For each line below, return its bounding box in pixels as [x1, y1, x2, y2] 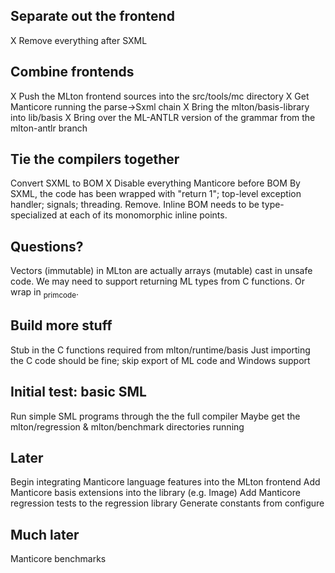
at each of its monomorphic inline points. [59, 209, 228, 221]
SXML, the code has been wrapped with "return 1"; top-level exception [10, 188, 302, 200]
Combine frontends [10, 64, 135, 81]
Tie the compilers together [10, 151, 180, 168]
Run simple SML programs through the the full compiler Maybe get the [10, 410, 301, 422]
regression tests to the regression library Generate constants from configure [10, 497, 325, 509]
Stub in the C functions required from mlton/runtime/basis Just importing [10, 344, 311, 356]
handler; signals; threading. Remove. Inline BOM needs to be [10, 199, 260, 211]
